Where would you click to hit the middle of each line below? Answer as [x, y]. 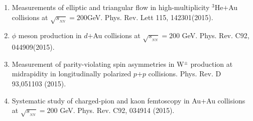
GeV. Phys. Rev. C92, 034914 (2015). [117, 110]
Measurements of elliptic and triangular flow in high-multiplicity [111, 7]
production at [212, 64]
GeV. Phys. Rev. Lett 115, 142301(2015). [150, 17]
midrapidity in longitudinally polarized [72, 74]
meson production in [50, 35]
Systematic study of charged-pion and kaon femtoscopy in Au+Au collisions [129, 100]
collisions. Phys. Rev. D [185, 74]
